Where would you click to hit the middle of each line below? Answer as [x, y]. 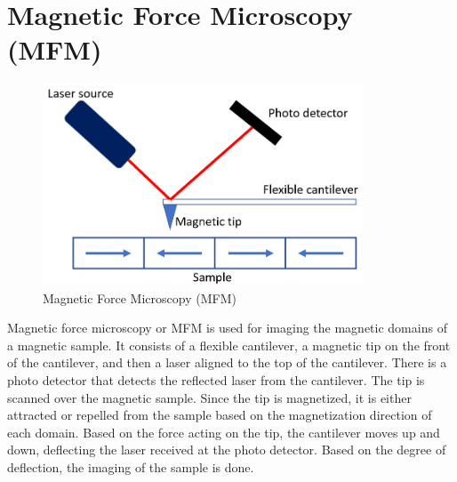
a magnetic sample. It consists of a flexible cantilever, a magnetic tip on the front [229, 345]
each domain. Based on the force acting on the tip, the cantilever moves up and [224, 432]
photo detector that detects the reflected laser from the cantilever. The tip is [216, 380]
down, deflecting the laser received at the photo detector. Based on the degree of [227, 450]
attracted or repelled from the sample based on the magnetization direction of [220, 415]
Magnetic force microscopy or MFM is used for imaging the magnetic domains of [227, 328]
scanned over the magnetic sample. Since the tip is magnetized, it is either [209, 397]
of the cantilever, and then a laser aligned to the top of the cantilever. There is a [227, 362]
